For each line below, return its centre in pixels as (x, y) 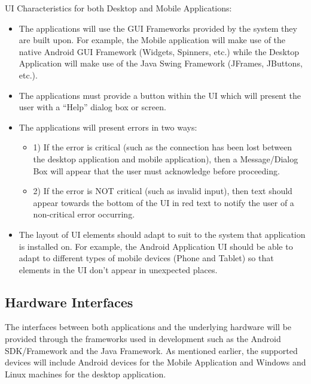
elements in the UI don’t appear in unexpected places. (118, 269)
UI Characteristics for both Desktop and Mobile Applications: (118, 8)
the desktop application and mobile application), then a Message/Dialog (166, 158)
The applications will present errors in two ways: (108, 127)
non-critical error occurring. (84, 214)
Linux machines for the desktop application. (86, 374)
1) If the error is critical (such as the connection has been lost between (163, 147)
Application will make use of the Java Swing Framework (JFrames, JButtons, (161, 63)
